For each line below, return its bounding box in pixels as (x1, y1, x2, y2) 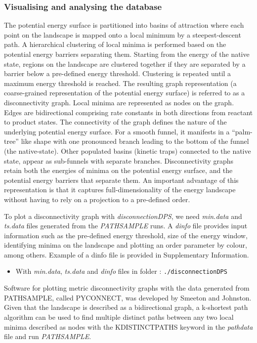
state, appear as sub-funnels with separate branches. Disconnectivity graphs (4, 155, 234, 166)
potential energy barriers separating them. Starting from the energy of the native (4, 49, 250, 59)
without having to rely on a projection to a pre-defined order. (4, 194, 190, 204)
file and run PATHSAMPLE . (4, 331, 91, 342)
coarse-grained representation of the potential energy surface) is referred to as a (4, 87, 245, 98)
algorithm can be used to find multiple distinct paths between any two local (4, 311, 234, 322)
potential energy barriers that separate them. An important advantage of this (4, 174, 239, 185)
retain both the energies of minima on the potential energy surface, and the (4, 165, 233, 175)
